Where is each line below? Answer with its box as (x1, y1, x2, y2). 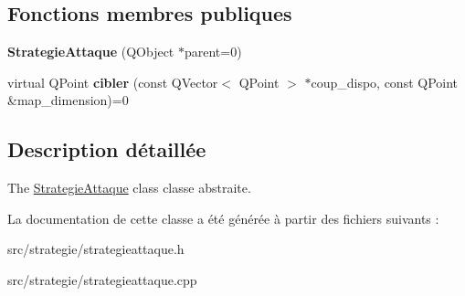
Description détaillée (7, 135, 206, 164)
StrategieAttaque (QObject (7, 42, 174, 61)
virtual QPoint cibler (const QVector (7, 72, 218, 91)
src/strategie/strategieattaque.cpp (7, 270, 197, 289)
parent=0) (184, 42, 242, 61)
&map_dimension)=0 (7, 90, 129, 110)
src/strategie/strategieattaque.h (7, 239, 185, 259)
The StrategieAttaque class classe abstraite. (7, 178, 251, 197)
